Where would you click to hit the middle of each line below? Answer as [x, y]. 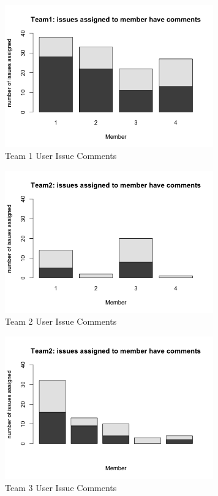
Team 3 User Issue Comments [61, 487]
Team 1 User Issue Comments [61, 156]
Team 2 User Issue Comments [61, 321]
